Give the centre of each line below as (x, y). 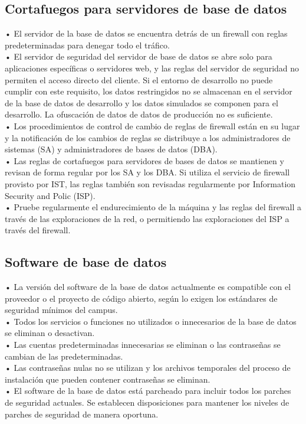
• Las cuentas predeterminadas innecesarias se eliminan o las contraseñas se (143, 345)
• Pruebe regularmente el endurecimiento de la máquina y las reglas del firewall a (153, 207)
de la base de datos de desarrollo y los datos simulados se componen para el (142, 102)
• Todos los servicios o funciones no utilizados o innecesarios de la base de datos (151, 321)
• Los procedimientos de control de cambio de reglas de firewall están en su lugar (152, 125)
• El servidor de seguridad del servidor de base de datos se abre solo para (139, 56)
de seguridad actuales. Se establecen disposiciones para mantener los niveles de (147, 402)
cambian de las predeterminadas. (64, 356)
